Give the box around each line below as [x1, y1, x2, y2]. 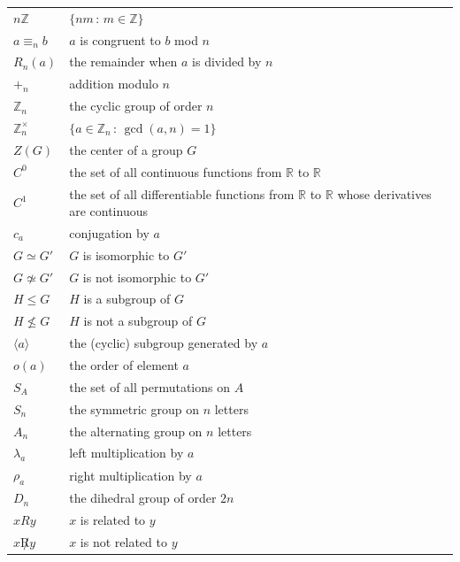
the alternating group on [69, 421, 203, 440]
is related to [80, 511, 146, 529]
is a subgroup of [83, 289, 171, 308]
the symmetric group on [69, 399, 199, 418]
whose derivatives [337, 184, 432, 203]
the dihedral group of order [69, 489, 217, 507]
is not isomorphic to [82, 267, 192, 286]
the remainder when [69, 52, 178, 71]
